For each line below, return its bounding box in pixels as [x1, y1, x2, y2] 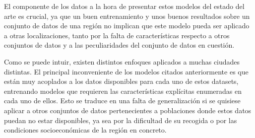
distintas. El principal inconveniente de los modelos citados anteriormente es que [4, 66, 249, 76]
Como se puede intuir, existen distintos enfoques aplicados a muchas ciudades [4, 56, 240, 67]
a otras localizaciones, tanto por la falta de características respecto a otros [4, 30, 230, 40]
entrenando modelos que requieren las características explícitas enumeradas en [4, 85, 242, 96]
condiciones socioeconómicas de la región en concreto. [4, 125, 167, 135]
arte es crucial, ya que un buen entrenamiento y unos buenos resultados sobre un [4, 10, 250, 21]
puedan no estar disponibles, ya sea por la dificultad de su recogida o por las [4, 115, 237, 125]
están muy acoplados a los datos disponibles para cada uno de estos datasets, [4, 76, 239, 86]
